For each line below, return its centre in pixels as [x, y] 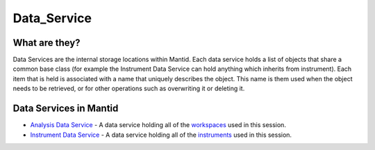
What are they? [47, 43]
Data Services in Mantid [66, 109]
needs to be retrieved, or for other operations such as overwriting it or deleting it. [129, 89]
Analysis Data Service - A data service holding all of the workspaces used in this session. [158, 125]
